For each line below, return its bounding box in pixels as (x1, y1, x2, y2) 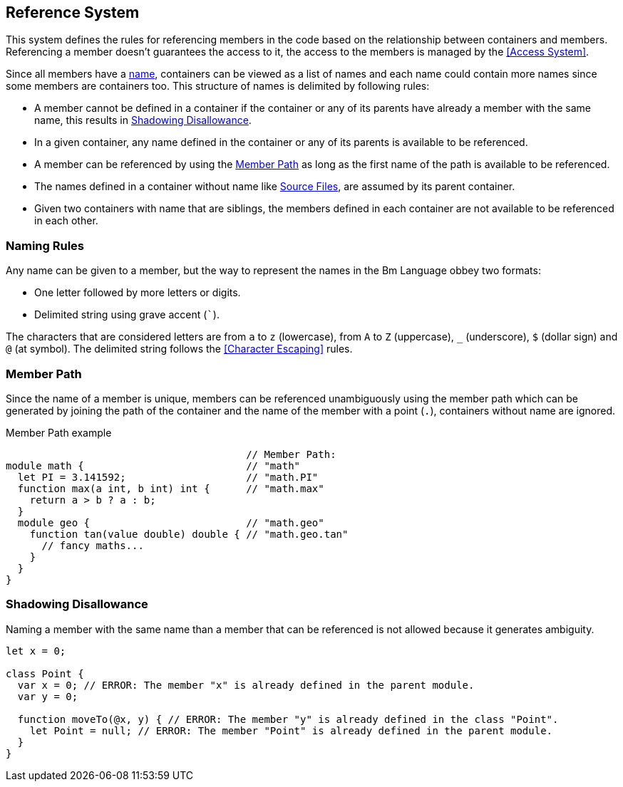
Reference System (6, 4, 140, 21)
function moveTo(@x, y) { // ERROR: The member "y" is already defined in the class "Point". (17, 713, 559, 725)
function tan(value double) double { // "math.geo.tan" (29, 528, 349, 540)
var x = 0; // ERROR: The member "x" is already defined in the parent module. (17, 679, 475, 691)
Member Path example (6, 426, 112, 439)
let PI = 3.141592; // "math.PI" (17, 471, 319, 483)
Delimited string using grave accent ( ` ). (34, 308, 220, 321)
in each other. (34, 214, 98, 227)
